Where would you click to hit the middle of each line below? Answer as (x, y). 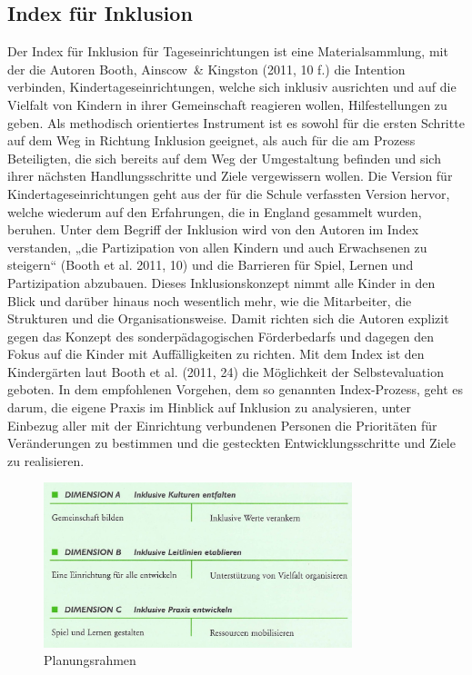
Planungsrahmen (90, 660)
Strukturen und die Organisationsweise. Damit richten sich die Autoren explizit (228, 318)
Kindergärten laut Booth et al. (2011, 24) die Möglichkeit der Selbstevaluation (226, 371)
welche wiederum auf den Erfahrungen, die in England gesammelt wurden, (215, 211)
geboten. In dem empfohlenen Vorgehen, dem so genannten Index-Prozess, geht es (236, 389)
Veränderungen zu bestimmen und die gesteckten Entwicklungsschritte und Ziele (231, 443)
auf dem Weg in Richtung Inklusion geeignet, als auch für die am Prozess (211, 140)
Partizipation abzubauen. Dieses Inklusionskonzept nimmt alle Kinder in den (221, 282)
